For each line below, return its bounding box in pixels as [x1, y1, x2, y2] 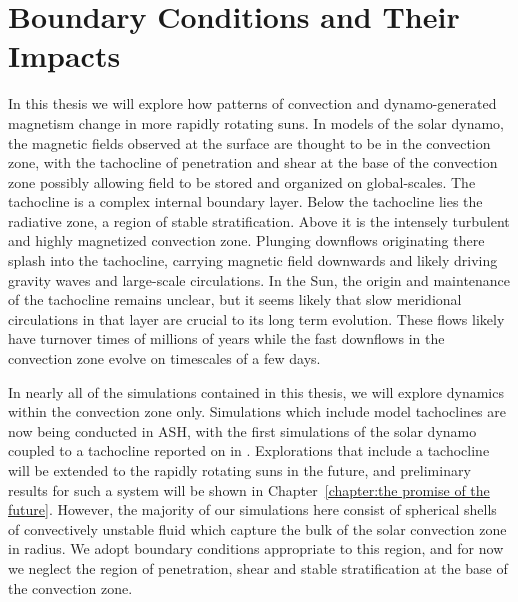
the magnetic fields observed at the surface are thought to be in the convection [8, 132, 491, 153]
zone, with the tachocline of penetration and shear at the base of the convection [8, 152, 498, 173]
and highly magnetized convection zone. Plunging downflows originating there [8, 230, 485, 251]
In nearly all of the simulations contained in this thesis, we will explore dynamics [8, 381, 504, 402]
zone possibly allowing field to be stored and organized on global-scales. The [8, 171, 476, 192]
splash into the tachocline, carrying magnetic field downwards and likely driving [8, 250, 498, 271]
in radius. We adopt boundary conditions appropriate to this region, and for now [8, 538, 504, 559]
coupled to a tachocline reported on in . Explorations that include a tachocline [8, 440, 490, 461]
